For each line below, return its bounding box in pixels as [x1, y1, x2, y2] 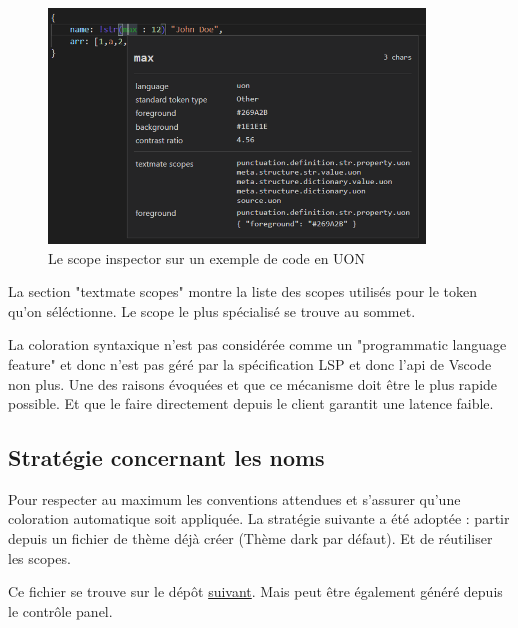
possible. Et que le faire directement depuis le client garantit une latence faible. [8, 393, 494, 414]
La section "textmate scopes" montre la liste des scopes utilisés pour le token [8, 281, 478, 302]
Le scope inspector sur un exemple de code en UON [48, 247, 366, 268]
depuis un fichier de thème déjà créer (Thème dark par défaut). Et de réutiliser [8, 528, 493, 549]
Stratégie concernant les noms [8, 442, 325, 473]
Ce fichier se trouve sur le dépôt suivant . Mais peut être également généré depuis [8, 581, 503, 602]
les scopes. [8, 547, 71, 568]
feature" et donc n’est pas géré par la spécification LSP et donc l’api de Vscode [8, 353, 492, 374]
